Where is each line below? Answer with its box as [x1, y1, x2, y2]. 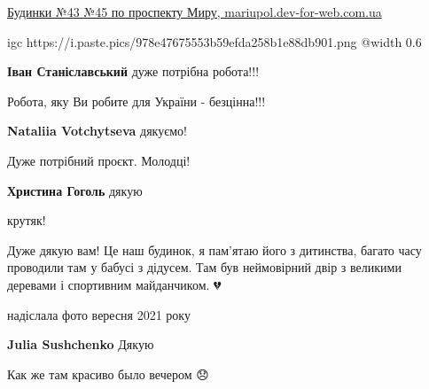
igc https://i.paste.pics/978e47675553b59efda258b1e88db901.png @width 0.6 [7, 32, 422, 51]
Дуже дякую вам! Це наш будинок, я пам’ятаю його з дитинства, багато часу [7, 240, 422, 259]
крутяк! [7, 211, 46, 230]
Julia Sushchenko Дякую [7, 335, 154, 354]
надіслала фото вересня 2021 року [7, 305, 191, 323]
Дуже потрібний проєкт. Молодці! [7, 151, 191, 169]
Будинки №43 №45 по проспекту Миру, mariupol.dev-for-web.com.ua [7, 3, 382, 20]
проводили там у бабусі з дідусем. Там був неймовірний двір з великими [7, 258, 402, 276]
